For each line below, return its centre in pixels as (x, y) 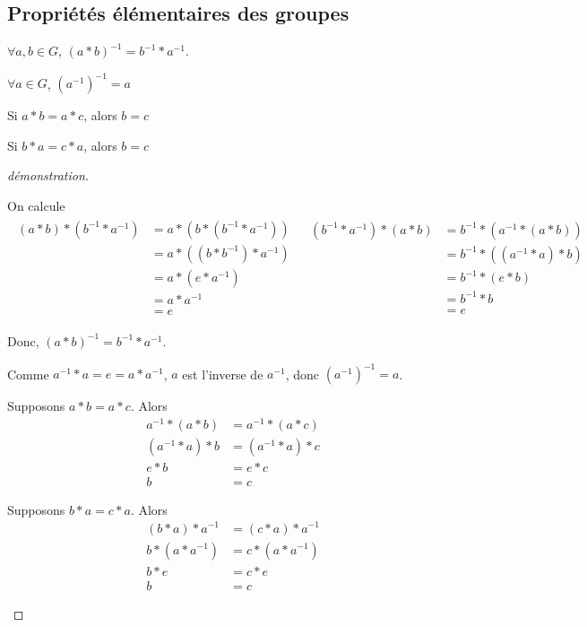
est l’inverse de (223, 374)
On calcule (36, 206)
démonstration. (48, 175)
